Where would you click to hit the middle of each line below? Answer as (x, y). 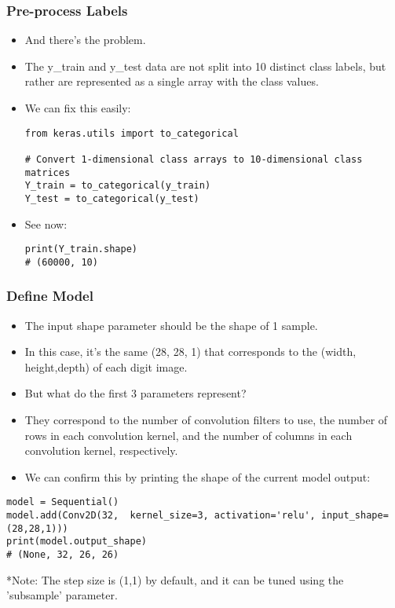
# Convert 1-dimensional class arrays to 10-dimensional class (194, 159)
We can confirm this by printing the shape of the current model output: (197, 476)
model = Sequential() (63, 502)
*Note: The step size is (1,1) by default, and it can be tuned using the (175, 579)
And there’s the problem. (85, 40)
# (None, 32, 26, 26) (63, 555)
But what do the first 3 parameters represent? (135, 393)
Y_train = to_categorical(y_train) (118, 186)
